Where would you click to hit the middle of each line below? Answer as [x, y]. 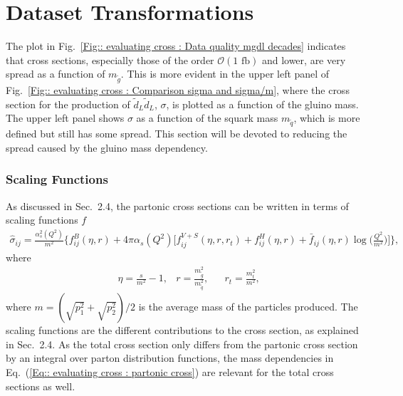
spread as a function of [56, 74]
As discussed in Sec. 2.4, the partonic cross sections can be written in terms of [177, 205]
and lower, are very [304, 59]
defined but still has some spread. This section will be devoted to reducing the [177, 134]
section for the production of [68, 104]
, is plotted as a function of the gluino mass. [262, 104]
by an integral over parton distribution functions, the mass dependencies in [170, 358]
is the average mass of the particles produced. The [248, 307]
